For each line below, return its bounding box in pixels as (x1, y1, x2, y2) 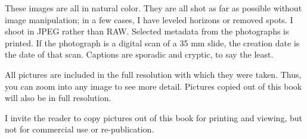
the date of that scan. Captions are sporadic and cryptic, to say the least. (5, 48, 274, 61)
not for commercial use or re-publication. (5, 123, 154, 135)
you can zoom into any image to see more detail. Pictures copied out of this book (5, 80, 302, 92)
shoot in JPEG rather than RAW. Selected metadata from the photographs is (5, 25, 289, 37)
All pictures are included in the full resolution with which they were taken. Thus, (5, 68, 302, 80)
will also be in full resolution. (5, 91, 111, 104)
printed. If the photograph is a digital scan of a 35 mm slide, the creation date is (5, 36, 300, 49)
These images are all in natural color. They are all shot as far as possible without (5, 2, 302, 14)
